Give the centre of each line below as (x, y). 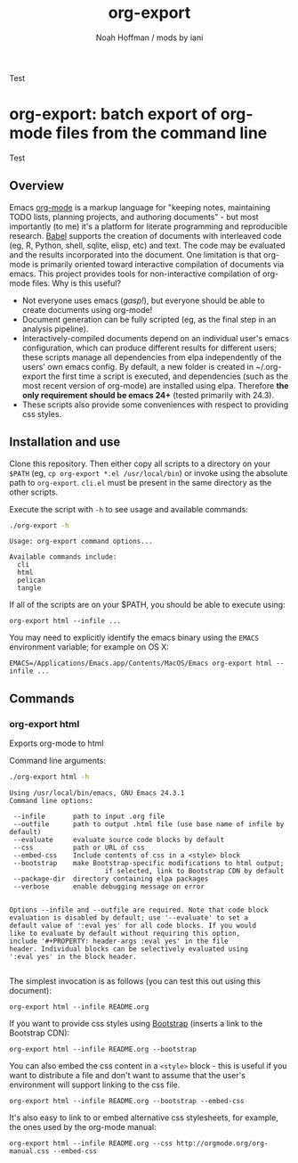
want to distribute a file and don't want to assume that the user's (128, 1075)
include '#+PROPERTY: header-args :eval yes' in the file (119, 941)
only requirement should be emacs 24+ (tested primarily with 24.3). (148, 395)
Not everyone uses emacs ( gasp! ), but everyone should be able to (143, 300)
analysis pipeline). (55, 329)
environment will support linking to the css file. (95, 1085)
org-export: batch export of (113, 115)
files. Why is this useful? (77, 283)
